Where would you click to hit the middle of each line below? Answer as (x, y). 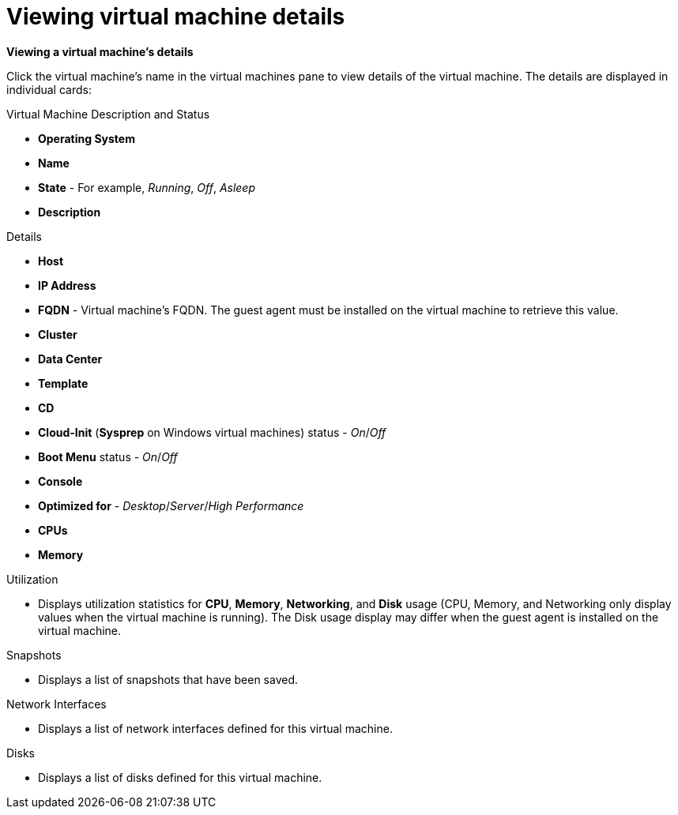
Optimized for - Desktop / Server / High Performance (171, 505)
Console (60, 481)
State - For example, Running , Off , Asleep (147, 187)
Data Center (70, 359)
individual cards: (49, 89)
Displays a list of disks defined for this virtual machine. (180, 777)
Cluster (58, 334)
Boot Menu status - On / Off (108, 456)
